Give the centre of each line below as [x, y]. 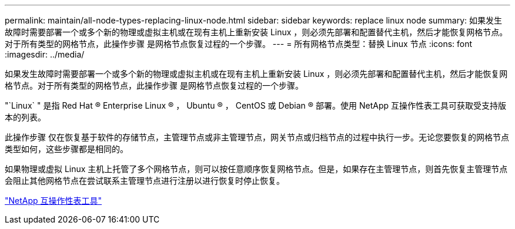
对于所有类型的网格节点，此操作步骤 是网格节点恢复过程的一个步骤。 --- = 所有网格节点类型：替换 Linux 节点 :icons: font [239, 44]
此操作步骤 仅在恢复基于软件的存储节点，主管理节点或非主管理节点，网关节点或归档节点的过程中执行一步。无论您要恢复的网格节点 [257, 137]
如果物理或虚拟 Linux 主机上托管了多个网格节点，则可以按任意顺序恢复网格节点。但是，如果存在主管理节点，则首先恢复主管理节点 [256, 169]
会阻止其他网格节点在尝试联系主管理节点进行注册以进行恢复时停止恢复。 [145, 181]
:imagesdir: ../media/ [45, 54]
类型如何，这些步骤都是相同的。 [66, 149]
